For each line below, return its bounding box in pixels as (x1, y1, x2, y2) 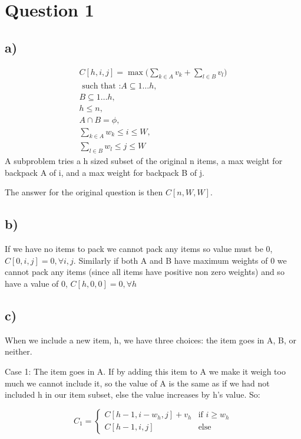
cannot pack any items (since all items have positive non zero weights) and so (5, 266, 285, 278)
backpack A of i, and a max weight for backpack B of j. (5, 166, 204, 178)
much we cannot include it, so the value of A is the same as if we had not (5, 376, 270, 389)
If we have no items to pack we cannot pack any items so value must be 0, (5, 243, 273, 255)
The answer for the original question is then (5, 186, 163, 198)
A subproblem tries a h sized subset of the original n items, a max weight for (5, 155, 283, 167)
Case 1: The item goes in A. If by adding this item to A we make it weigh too (5, 365, 286, 377)
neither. (5, 345, 32, 358)
